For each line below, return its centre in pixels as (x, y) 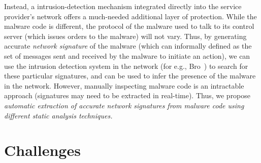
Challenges (42, 150)
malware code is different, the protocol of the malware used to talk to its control (129, 26)
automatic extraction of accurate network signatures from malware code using (124, 105)
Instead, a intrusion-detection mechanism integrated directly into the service (123, 6)
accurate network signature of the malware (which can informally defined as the (128, 46)
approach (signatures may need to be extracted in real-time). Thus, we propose (127, 95)
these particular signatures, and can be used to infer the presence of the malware (130, 76)
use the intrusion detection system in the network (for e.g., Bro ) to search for (126, 66)
